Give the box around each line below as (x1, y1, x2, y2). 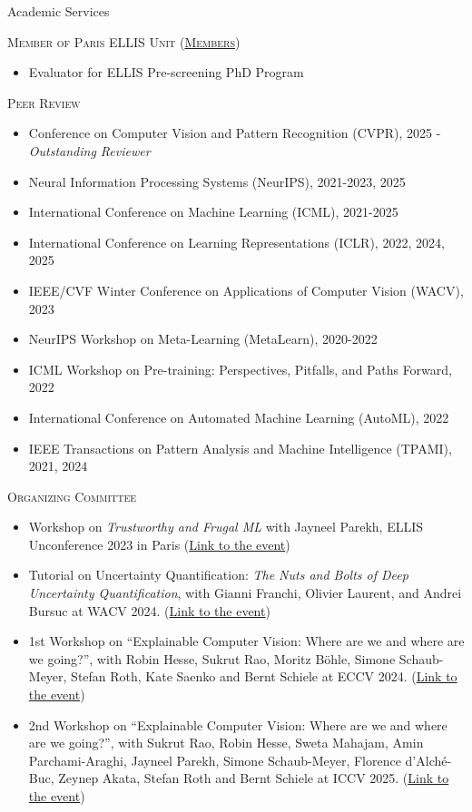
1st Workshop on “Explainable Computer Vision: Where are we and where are (28, 631, 465, 651)
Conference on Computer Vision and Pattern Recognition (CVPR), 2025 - (28, 123, 441, 142)
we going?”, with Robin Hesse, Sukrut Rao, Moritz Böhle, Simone (28, 649, 396, 668)
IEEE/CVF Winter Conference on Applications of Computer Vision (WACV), (28, 280, 464, 299)
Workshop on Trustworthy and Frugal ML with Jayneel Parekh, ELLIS (28, 517, 424, 536)
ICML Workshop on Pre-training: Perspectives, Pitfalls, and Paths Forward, (28, 359, 452, 378)
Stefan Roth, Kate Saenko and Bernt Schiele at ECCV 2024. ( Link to (71, 667, 457, 686)
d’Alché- (405, 750, 452, 769)
